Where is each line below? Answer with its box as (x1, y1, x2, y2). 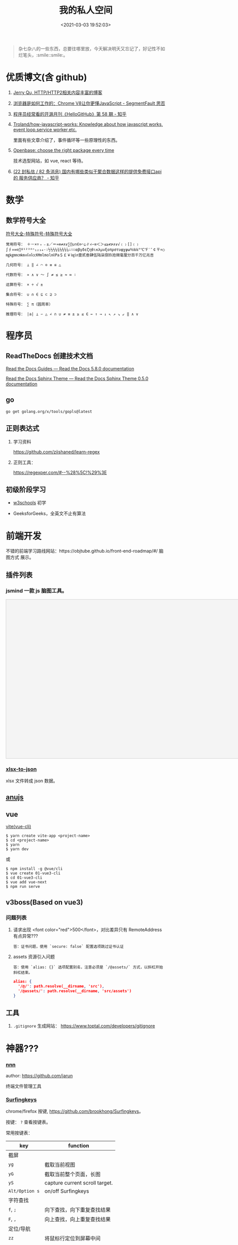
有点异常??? (13, 933, 39, 939)
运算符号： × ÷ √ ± (6, 282, 43, 287)
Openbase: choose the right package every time (13, 147, 115, 153)
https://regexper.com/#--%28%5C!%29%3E (13, 469, 107, 475)
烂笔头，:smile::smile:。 (18, 52, 68, 58)
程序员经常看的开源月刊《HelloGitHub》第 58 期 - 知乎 (13, 111, 127, 117)
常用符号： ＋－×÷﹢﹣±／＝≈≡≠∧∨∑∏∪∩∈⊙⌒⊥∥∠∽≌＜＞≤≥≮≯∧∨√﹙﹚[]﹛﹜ (6, 242, 140, 247)
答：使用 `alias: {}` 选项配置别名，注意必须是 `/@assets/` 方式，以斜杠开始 (13, 965, 163, 970)
